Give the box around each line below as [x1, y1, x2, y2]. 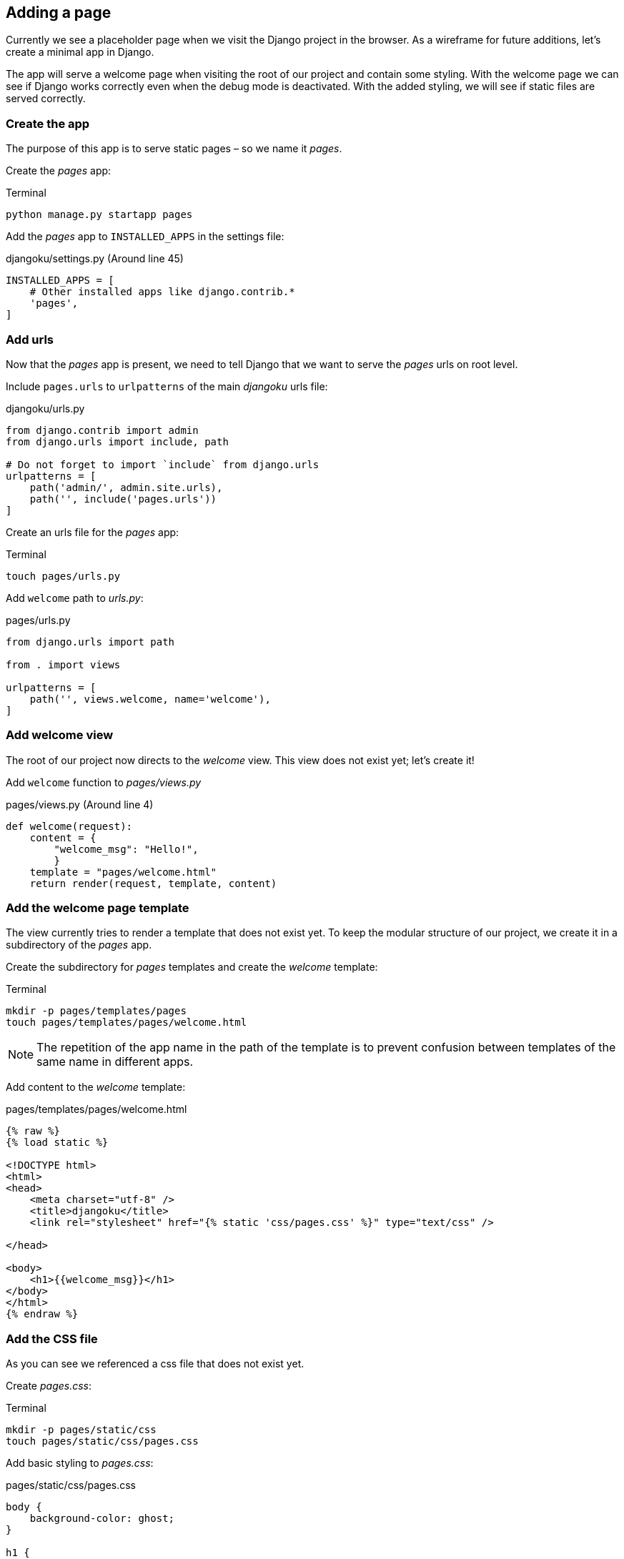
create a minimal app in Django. [6, 46, 154, 59]
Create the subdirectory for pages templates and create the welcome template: [6, 961, 378, 974]
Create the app [6, 116, 90, 131]
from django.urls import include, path [6, 435, 229, 447]
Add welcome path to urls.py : [6, 591, 144, 604]
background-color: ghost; [29, 1513, 175, 1525]
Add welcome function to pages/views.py [6, 776, 202, 788]
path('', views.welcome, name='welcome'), [29, 693, 271, 705]
